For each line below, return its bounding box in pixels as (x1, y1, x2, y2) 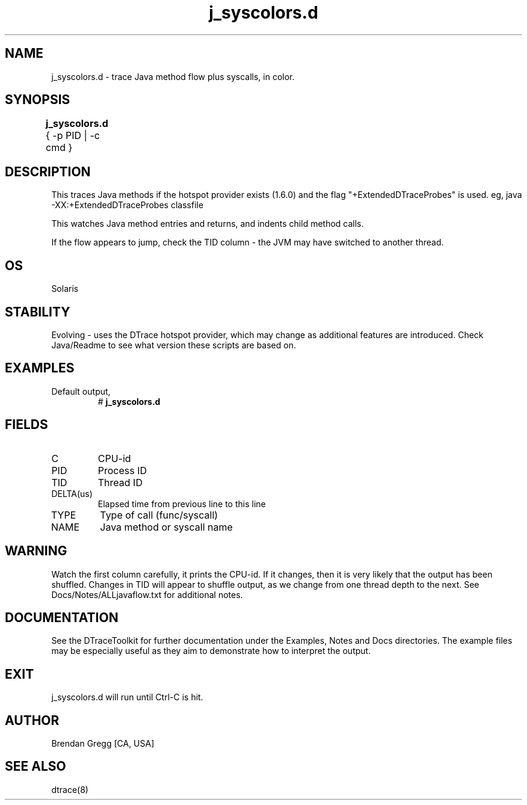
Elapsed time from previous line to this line (97, 498, 266, 509)
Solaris (51, 283, 79, 294)
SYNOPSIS (5, 92, 70, 108)
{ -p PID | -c (46, 129, 100, 142)
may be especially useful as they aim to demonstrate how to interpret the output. (51, 646, 371, 656)
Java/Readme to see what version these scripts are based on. (51, 339, 296, 350)
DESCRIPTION (5, 164, 91, 179)
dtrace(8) (51, 784, 88, 795)
